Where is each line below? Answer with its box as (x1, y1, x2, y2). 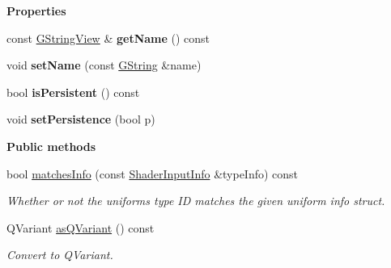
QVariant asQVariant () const (6, 219, 155, 236)
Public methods (6, 137, 96, 154)
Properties (6, 2, 66, 19)
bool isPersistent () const (6, 83, 140, 100)
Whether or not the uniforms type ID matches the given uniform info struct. (6, 192, 385, 209)
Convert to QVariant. (6, 246, 113, 263)
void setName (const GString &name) (6, 57, 202, 73)
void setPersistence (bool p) (6, 111, 155, 128)
